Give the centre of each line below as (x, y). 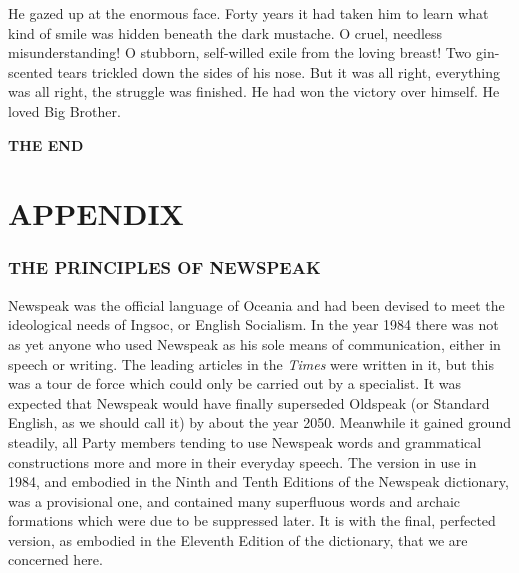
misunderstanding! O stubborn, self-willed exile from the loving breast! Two (240, 52)
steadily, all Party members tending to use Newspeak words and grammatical (245, 441)
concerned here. (55, 559)
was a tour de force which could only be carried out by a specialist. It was (235, 383)
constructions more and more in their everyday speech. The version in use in (242, 461)
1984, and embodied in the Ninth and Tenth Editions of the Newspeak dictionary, (258, 481)
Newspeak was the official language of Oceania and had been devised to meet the (256, 304)
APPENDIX (96, 213)
